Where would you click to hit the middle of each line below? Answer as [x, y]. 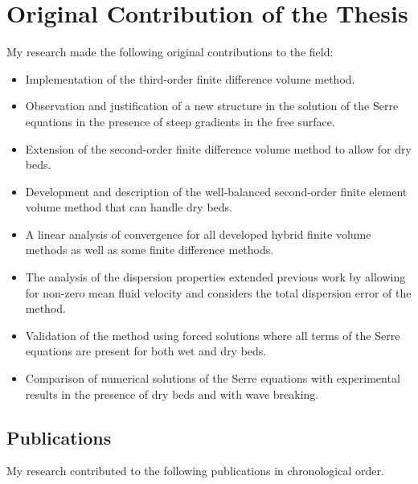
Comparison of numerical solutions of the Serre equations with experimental [213, 378]
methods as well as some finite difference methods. [150, 250]
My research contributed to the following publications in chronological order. [195, 471]
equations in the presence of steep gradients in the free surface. [180, 121]
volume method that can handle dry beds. [129, 207]
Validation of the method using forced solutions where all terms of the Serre [213, 335]
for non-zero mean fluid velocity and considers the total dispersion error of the [218, 292]
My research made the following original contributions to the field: [170, 52]
